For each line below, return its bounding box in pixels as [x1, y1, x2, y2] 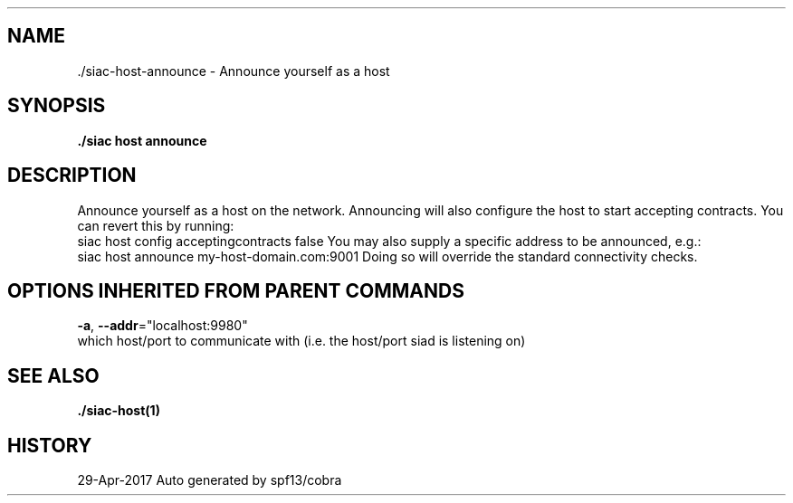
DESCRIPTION [7, 164, 137, 187]
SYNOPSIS [7, 94, 106, 118]
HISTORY [7, 433, 92, 457]
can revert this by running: [77, 217, 234, 233]
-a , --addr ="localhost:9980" [77, 318, 248, 334]
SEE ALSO [7, 364, 100, 387]
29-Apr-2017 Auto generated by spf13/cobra [77, 472, 342, 489]
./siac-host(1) [77, 403, 160, 419]
